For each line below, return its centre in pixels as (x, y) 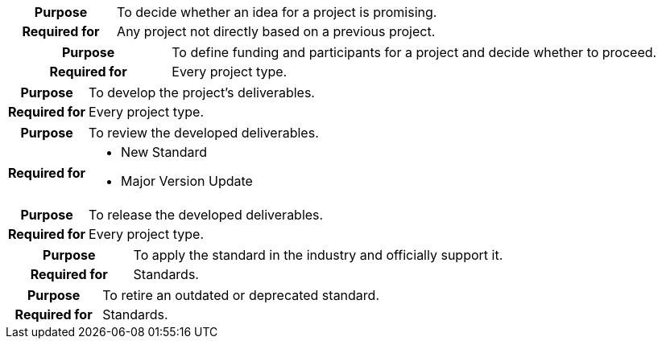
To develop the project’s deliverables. (202, 92)
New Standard (164, 152)
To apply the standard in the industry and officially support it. (318, 255)
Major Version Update (187, 181)
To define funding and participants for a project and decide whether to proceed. (414, 52)
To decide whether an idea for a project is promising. (277, 12)
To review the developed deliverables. (204, 133)
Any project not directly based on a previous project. (276, 31)
